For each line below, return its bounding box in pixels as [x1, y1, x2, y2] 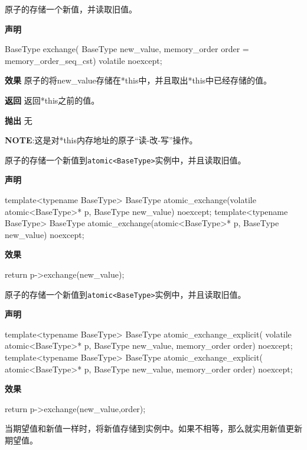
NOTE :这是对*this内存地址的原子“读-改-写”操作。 [5, 134, 198, 146]
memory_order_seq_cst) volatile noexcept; [5, 54, 162, 66]
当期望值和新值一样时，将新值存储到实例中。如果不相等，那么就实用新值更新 [5, 422, 302, 435]
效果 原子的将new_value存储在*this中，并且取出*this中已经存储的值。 [5, 74, 272, 86]
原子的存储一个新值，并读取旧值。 [5, 3, 137, 15]
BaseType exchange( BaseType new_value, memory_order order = [5, 43, 249, 55]
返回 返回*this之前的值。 [5, 94, 100, 106]
